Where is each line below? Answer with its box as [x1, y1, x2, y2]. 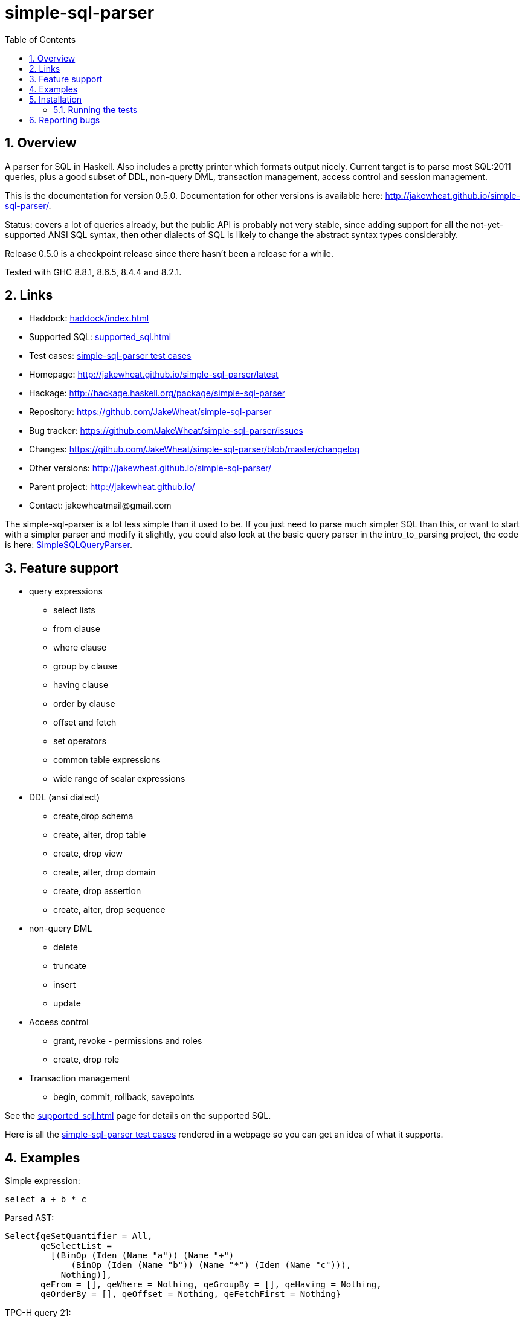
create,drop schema [53, 811, 134, 822]
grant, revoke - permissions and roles [53, 1035, 202, 1046]
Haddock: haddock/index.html [29, 313, 149, 324]
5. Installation [29, 94, 82, 105]
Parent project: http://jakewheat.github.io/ [29, 481, 195, 492]
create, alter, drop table [53, 829, 146, 840]
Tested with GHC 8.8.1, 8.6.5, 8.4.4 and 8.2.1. [5, 266, 182, 277]
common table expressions [53, 755, 161, 765]
